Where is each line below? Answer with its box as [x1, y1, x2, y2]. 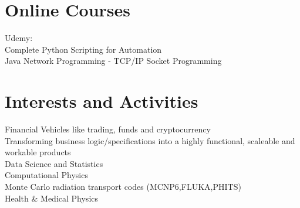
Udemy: [5, 32, 33, 44]
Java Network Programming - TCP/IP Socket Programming [5, 54, 222, 67]
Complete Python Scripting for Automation [5, 43, 162, 55]
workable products [5, 146, 71, 158]
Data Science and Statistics [5, 157, 103, 169]
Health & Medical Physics [5, 192, 99, 204]
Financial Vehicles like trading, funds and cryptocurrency [5, 123, 211, 135]
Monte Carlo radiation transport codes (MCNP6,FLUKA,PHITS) [5, 180, 241, 192]
